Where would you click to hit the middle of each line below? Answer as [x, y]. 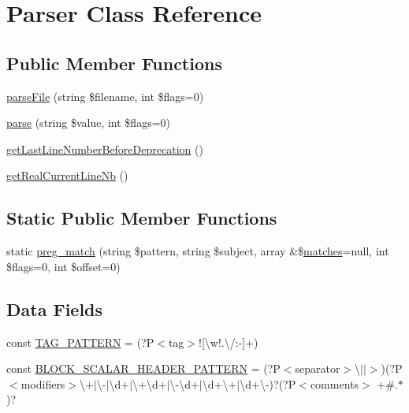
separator [318, 368]
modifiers [43, 383]
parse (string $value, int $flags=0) [88, 123]
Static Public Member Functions [142, 218]
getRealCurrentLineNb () [67, 175]
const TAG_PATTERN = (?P [80, 342]
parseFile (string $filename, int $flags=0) [105, 96]
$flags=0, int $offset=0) [63, 266]
